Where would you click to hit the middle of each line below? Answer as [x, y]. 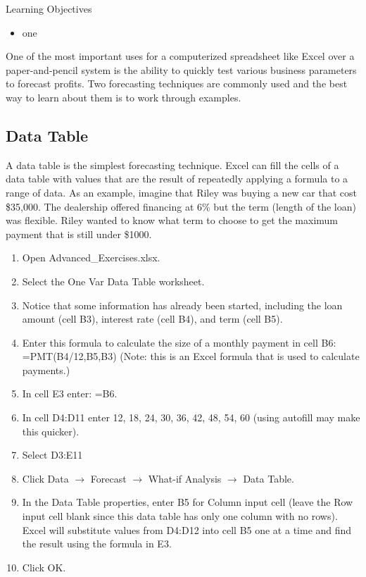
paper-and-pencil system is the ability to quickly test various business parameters [181, 69]
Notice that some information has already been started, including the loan [182, 305]
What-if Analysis [185, 478]
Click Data [45, 478]
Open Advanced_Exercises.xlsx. [91, 258]
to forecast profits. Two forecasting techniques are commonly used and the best [177, 83]
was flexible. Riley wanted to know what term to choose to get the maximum [172, 220]
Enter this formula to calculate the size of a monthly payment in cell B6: [179, 342]
